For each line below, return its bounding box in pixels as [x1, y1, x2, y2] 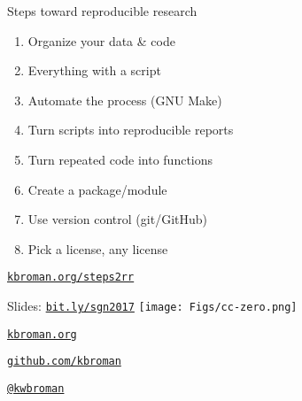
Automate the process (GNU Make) [27, 90, 222, 109]
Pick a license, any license [27, 239, 168, 258]
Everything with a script [27, 61, 161, 80]
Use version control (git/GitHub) [27, 210, 207, 228]
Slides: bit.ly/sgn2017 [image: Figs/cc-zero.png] [7, 297, 298, 314]
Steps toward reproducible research [7, 2, 197, 19]
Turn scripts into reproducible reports [27, 120, 234, 139]
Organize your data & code [27, 31, 175, 50]
